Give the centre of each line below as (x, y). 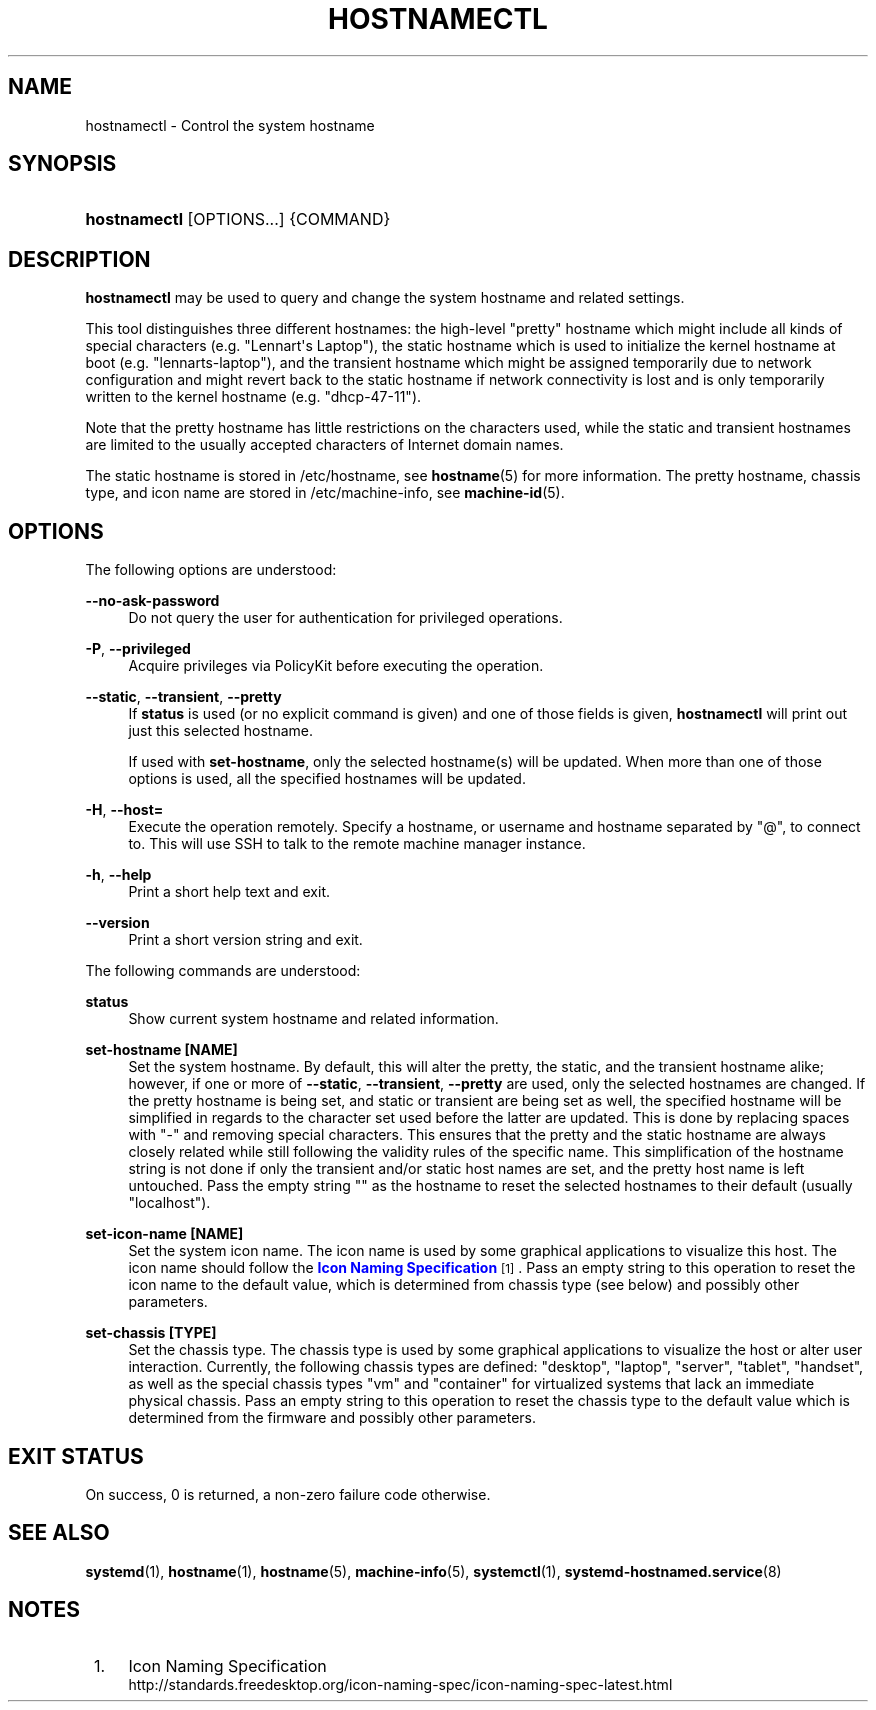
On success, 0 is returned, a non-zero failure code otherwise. (288, 1494)
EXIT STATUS (76, 1456)
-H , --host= (124, 810)
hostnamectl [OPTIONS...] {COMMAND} (238, 219)
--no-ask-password (152, 601)
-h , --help (118, 875)
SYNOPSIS (62, 164)
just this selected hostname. (220, 731)
